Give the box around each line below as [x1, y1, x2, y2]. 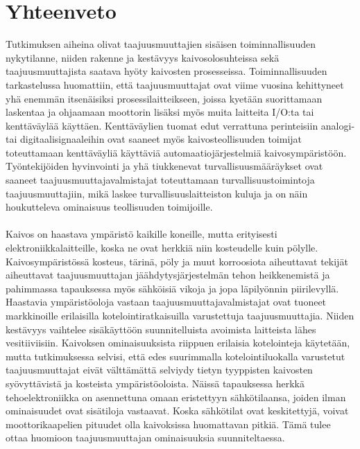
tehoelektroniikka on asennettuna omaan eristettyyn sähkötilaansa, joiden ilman [6, 389, 346, 404]
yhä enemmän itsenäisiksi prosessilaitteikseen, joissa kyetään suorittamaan [6, 91, 323, 105]
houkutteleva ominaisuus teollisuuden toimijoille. [6, 200, 213, 214]
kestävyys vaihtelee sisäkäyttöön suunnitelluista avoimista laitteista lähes [6, 322, 316, 336]
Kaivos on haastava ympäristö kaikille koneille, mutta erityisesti [6, 227, 277, 241]
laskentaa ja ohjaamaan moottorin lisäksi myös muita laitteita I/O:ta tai [6, 105, 314, 119]
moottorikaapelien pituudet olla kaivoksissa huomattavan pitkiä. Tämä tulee [6, 416, 331, 431]
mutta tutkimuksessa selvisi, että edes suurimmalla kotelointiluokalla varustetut [6, 349, 345, 363]
